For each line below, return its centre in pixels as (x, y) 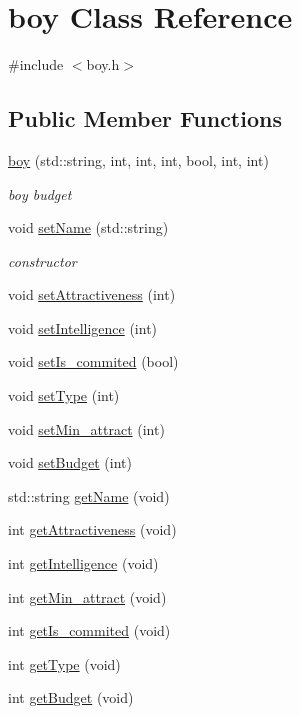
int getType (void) (64, 663)
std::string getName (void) (89, 495)
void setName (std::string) (88, 227)
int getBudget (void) (71, 697)
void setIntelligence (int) (83, 327)
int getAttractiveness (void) (92, 529)
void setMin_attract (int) (86, 428)
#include (36, 64)
